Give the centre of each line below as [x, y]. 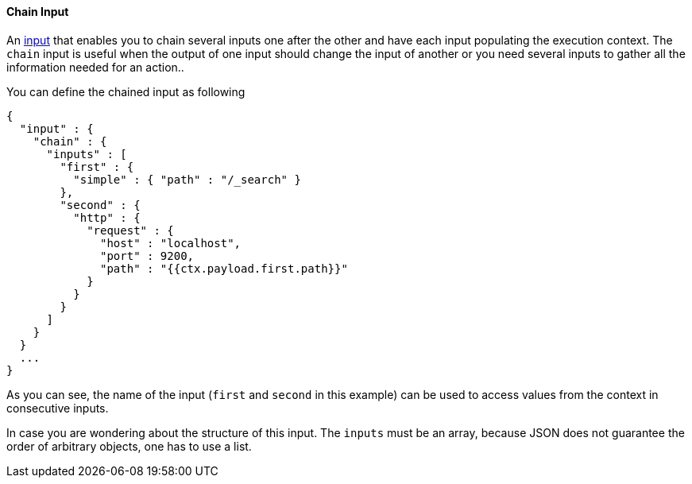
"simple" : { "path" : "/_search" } [187, 179]
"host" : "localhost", [171, 243]
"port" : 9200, [147, 256]
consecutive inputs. [58, 408]
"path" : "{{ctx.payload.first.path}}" [224, 268]
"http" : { [107, 217]
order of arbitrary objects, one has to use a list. [129, 446]
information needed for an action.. [95, 67]
